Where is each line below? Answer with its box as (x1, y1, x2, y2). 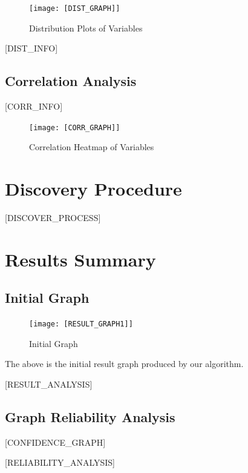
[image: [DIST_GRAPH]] (29, 4, 120, 13)
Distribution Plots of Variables (29, 21, 143, 34)
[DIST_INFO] (5, 42, 58, 55)
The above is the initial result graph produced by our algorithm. (5, 357, 244, 370)
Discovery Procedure (5, 176, 182, 201)
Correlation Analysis (5, 71, 137, 90)
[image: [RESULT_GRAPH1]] (29, 320, 133, 329)
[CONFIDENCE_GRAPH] (5, 435, 106, 448)
